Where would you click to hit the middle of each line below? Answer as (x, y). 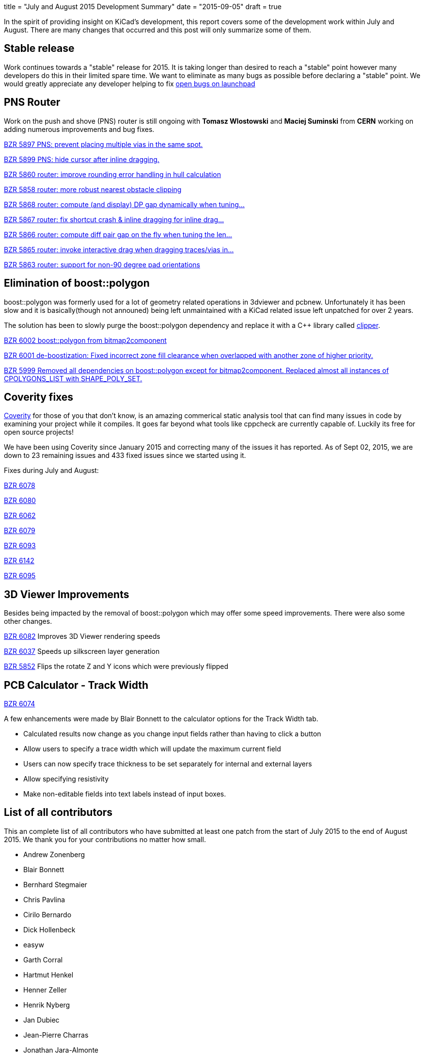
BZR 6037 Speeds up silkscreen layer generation (82, 651)
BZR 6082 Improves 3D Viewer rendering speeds (82, 636)
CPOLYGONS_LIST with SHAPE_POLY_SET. (73, 378)
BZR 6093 (20, 546)
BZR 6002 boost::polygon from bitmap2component (85, 340)
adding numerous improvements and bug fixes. (79, 129)
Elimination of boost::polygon (77, 283)
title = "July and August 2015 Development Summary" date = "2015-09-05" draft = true (143, 7)
